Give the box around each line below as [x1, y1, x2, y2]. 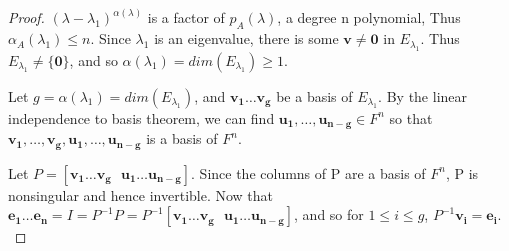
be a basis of [276, 85, 353, 106]
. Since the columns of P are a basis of [191, 162, 426, 183]
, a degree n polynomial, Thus [277, 7, 461, 28]
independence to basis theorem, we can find [8, 107, 275, 128]
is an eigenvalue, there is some [154, 28, 339, 49]
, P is [445, 162, 479, 183]
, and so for [294, 204, 364, 225]
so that [389, 107, 433, 128]
